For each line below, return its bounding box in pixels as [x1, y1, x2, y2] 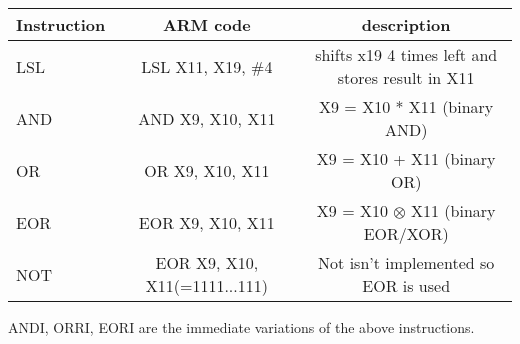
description [361, 13, 451, 36]
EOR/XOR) [363, 222, 449, 245]
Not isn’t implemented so [318, 251, 495, 274]
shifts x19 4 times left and [315, 43, 498, 66]
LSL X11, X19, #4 [141, 54, 273, 78]
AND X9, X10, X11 [138, 106, 276, 130]
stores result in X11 [337, 66, 475, 89]
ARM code [162, 13, 251, 36]
